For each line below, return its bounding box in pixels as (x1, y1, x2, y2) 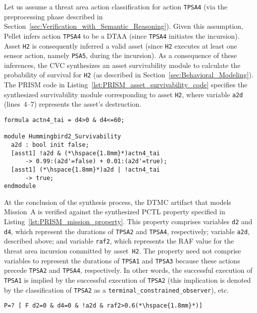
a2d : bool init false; (11, 141, 89, 148)
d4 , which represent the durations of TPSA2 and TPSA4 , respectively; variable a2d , (4, 226, 250, 236)
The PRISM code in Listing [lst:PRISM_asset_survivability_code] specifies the (4, 79, 248, 90)
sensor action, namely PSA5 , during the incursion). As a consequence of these (4, 50, 237, 61)
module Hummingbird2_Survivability (4, 133, 121, 140)
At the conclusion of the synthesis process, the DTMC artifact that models (4, 196, 231, 207)
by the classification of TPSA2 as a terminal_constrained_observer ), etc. (4, 284, 229, 295)
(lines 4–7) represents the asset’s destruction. (4, 99, 142, 109)
